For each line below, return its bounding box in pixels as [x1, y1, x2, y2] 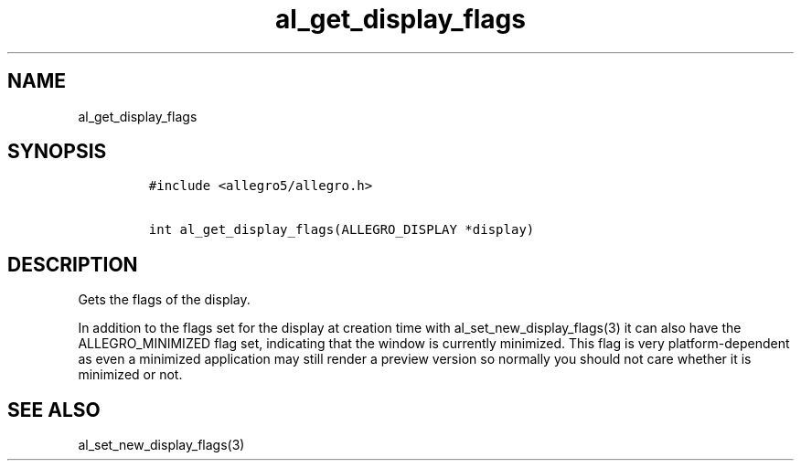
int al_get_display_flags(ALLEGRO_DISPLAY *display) [148, 222, 535, 238]
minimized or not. [78, 367, 183, 383]
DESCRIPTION [7, 252, 138, 276]
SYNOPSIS [7, 140, 107, 164]
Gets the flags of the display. [78, 292, 251, 308]
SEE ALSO [7, 398, 101, 421]
